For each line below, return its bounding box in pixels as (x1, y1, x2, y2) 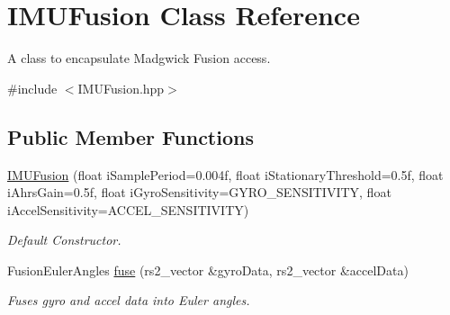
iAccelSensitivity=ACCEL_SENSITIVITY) (7, 200, 249, 219)
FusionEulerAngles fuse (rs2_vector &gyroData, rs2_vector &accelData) (7, 260, 409, 279)
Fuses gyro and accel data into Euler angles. (7, 291, 250, 310)
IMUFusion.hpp (77, 78, 165, 97)
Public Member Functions (7, 122, 254, 150)
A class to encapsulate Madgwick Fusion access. (7, 49, 271, 67)
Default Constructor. (7, 230, 121, 249)
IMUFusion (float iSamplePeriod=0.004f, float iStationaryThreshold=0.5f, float (7, 165, 444, 184)
